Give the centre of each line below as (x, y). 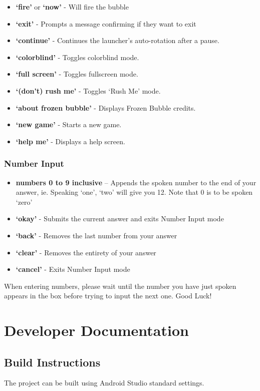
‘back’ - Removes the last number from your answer (96, 235)
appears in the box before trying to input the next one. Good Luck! (108, 296)
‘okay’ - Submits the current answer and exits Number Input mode (120, 219)
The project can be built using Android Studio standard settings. (104, 383)
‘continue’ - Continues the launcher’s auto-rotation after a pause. (117, 40)
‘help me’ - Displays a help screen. (70, 141)
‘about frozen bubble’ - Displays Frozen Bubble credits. (106, 107)
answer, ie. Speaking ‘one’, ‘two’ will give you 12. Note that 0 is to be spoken (134, 192)
